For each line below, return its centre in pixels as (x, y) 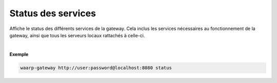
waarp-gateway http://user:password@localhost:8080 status (96, 68)
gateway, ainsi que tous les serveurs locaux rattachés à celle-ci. (77, 35)
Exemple (19, 54)
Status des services (53, 13)
